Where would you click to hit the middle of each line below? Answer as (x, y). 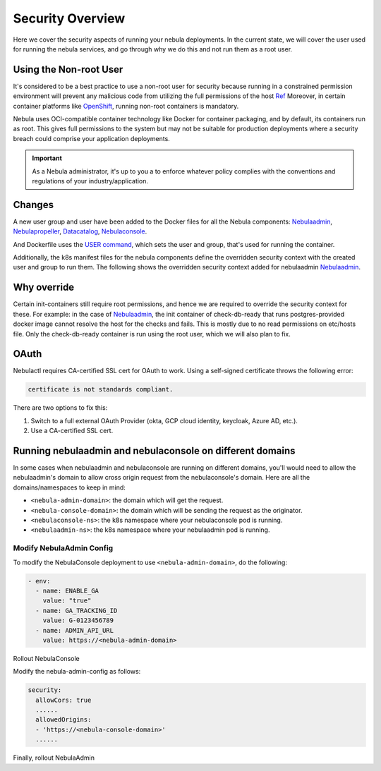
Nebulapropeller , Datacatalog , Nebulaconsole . (80, 231)
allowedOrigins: (64, 720)
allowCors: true (64, 700)
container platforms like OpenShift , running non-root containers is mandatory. (126, 106)
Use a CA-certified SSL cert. (72, 431)
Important (47, 158)
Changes (34, 205)
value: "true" (67, 601)
